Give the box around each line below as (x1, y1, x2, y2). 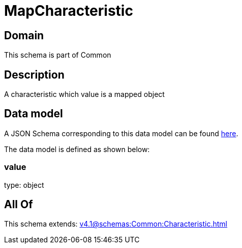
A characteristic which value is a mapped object (4, 90, 165, 99)
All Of (4, 198, 33, 211)
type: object (4, 180, 44, 189)
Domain (4, 29, 44, 42)
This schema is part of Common (4, 51, 111, 60)
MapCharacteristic (4, 2, 133, 19)
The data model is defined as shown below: (4, 144, 150, 154)
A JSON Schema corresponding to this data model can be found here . (4, 129, 238, 138)
